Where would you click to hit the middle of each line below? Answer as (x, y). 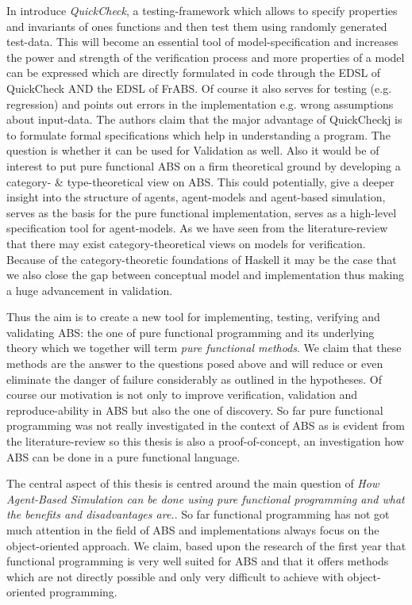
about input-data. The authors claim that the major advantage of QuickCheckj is (204, 119)
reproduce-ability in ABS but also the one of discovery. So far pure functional (195, 410)
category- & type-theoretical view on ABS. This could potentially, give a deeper (200, 181)
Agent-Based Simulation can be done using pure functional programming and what (206, 498)
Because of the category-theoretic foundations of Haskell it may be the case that (202, 259)
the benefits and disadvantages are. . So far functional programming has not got (198, 514)
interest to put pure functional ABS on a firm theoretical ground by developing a (204, 165)
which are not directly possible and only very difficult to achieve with (175, 576)
